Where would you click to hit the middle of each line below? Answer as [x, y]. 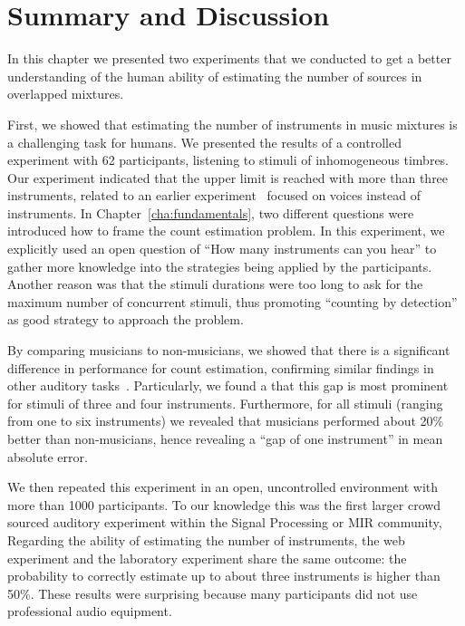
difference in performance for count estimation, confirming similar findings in [221, 367]
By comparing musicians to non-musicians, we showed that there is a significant [229, 350]
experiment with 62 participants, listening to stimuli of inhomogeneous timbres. [228, 160]
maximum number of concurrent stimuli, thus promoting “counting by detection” [232, 301]
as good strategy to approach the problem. [126, 319]
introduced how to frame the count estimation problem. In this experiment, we [226, 231]
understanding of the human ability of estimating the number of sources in [215, 76]
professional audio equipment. [90, 611]
